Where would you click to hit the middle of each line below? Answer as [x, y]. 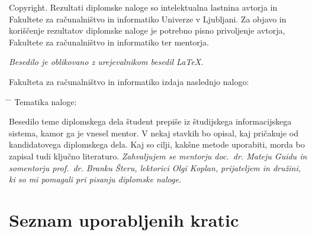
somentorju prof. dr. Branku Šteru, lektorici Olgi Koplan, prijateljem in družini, [155, 167]
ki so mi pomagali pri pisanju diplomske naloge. [95, 179]
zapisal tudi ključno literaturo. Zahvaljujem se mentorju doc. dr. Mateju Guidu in [158, 156]
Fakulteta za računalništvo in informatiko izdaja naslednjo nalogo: [129, 81]
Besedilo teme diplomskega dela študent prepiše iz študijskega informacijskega [150, 121]
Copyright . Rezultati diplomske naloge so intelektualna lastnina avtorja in [143, 7]
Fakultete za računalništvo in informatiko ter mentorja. [109, 42]
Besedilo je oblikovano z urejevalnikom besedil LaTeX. [106, 62]
